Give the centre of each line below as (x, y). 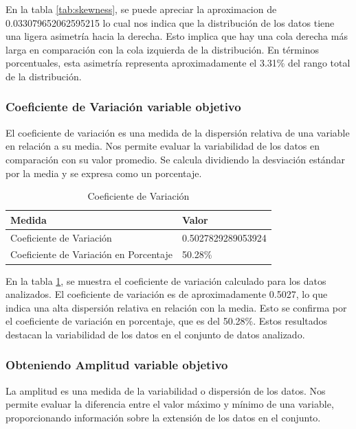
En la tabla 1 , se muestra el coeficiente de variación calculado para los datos (166, 280)
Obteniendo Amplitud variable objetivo (117, 365)
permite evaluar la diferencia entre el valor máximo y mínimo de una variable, (170, 404)
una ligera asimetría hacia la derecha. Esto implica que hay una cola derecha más (177, 36)
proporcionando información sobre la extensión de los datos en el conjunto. (163, 417)
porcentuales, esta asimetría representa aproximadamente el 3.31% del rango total (178, 63)
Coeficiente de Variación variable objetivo (123, 107)
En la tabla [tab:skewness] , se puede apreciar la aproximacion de (141, 9)
